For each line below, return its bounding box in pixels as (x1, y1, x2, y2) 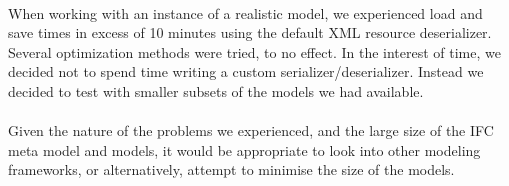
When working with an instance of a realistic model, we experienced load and (8, 2, 483, 23)
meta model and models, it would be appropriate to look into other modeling (8, 139, 481, 160)
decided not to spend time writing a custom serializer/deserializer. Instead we (8, 61, 484, 82)
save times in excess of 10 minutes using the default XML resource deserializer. (8, 22, 492, 43)
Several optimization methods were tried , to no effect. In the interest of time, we (8, 41, 501, 62)
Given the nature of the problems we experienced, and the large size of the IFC (8, 120, 494, 141)
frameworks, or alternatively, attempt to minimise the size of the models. (8, 159, 455, 180)
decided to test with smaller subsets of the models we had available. (8, 80, 424, 101)
